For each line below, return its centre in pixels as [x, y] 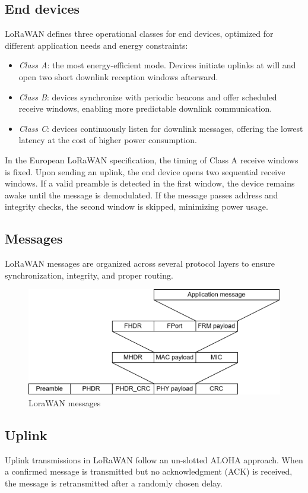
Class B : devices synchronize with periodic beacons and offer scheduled [148, 97]
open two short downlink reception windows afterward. [118, 76]
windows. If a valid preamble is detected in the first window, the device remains [150, 183]
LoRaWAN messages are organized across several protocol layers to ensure [140, 263]
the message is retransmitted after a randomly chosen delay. [114, 483]
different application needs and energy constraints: [96, 45]
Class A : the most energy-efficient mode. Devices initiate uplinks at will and [157, 65]
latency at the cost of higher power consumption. [108, 140]
